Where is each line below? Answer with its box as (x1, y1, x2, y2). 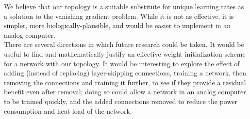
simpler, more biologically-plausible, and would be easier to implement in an (4, 20, 231, 30)
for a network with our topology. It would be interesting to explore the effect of (4, 58, 240, 68)
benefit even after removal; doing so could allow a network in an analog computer (4, 87, 246, 97)
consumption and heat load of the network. (4, 105, 132, 116)
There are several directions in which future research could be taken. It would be (4, 39, 244, 49)
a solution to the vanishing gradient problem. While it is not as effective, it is (4, 11, 234, 21)
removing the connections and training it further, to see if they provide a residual (4, 77, 246, 87)
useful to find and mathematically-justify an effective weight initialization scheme (4, 48, 246, 59)
